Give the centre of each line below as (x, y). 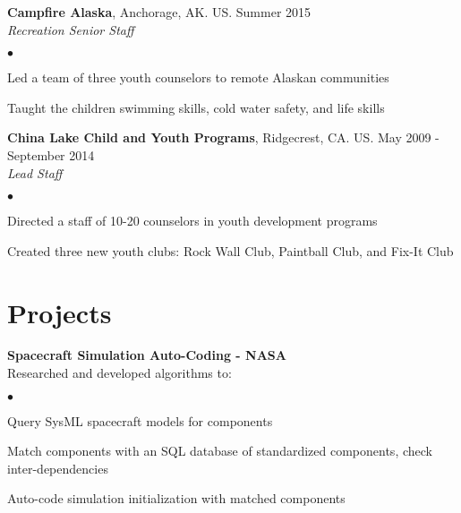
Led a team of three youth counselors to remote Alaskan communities (198, 77)
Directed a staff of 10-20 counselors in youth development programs (192, 221)
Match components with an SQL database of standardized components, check (220, 451)
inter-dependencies (58, 468)
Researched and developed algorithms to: (120, 373)
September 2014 (51, 154)
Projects (60, 312)
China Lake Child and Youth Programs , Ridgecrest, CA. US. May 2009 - (223, 137)
